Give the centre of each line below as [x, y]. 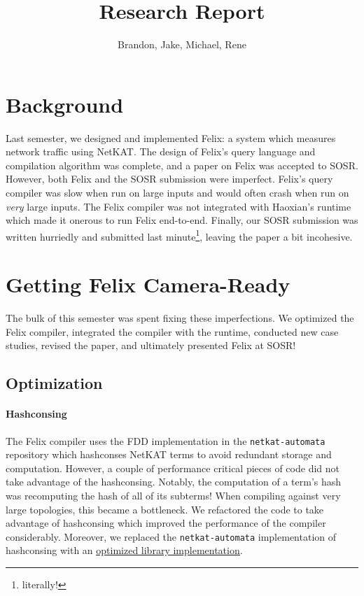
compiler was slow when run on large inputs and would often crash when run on [177, 193]
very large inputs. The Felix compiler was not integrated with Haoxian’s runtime [178, 206]
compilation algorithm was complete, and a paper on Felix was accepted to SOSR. [182, 165]
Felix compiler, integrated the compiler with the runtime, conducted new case [172, 331]
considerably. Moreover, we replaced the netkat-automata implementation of [171, 536]
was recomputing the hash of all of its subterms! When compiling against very [173, 495]
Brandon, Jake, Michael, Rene [182, 44]
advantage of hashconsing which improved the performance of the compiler [166, 523]
